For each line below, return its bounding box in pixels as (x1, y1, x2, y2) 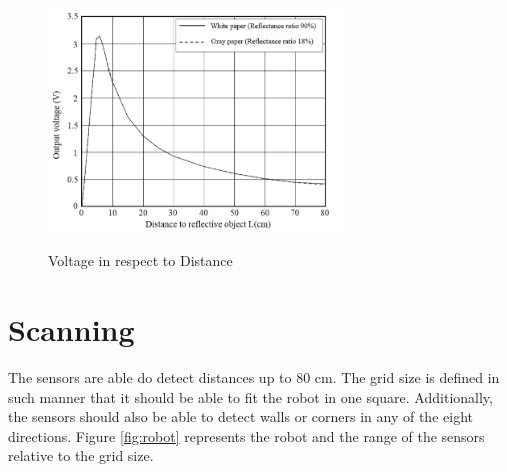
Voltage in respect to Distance (48, 250, 233, 271)
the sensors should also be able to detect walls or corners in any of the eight (8, 406, 473, 427)
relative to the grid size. (8, 445, 154, 466)
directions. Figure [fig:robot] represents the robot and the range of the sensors (8, 425, 485, 446)
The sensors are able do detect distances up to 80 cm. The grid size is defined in (8, 367, 500, 388)
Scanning (8, 309, 135, 350)
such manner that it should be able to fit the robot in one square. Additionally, (8, 386, 493, 407)
